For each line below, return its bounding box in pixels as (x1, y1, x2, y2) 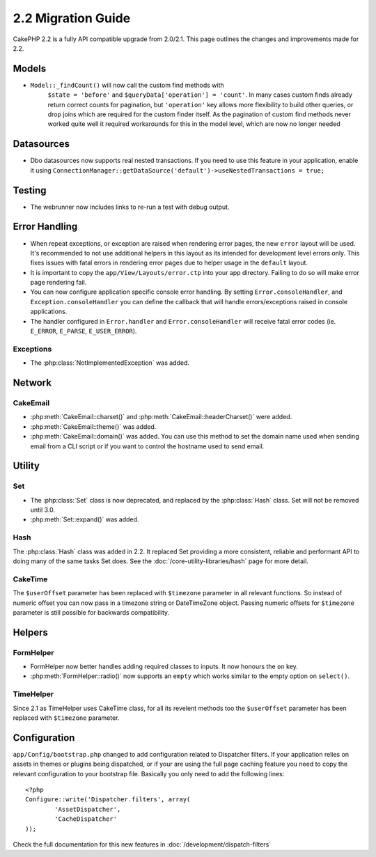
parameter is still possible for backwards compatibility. (13, 608, 170, 616)
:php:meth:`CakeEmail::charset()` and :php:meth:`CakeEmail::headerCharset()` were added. (30, 413, 292, 421)
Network (13, 377, 52, 388)
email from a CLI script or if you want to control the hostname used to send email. (30, 442, 265, 450)
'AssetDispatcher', (54, 805, 121, 813)
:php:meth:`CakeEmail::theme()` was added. (30, 422, 157, 431)
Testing (13, 184, 47, 196)
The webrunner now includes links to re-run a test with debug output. (30, 203, 230, 211)
